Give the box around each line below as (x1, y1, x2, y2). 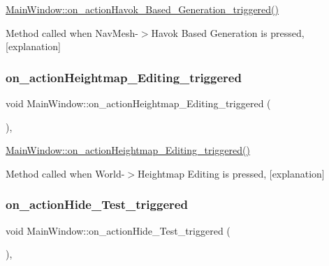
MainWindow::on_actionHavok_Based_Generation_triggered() (6, 2, 279, 16)
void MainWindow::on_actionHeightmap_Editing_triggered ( (6, 96, 271, 110)
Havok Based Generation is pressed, (151, 25, 305, 40)
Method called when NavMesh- (6, 25, 138, 40)
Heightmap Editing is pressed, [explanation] (138, 166, 325, 180)
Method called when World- (6, 166, 125, 180)
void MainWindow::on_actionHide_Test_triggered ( (6, 223, 231, 237)
